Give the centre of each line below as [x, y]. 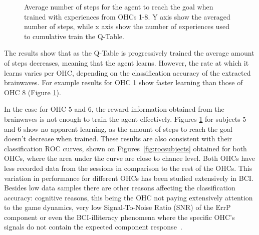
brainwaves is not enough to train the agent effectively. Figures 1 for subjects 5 [125, 119]
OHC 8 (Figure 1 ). [33, 92]
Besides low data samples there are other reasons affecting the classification [120, 188]
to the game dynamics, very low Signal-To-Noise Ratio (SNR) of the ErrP [117, 207]
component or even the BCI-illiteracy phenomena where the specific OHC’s [119, 217]
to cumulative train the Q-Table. [74, 36]
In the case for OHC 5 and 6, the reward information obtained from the [114, 109]
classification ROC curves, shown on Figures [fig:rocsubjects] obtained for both [125, 148]
